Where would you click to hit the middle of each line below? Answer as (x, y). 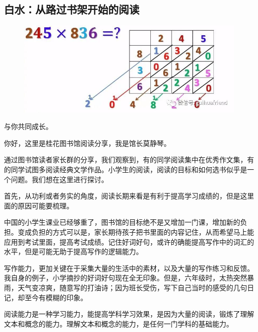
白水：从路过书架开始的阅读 (72, 9)
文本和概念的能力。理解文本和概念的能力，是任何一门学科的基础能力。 (119, 323)
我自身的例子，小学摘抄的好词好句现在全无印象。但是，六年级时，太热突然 (126, 278)
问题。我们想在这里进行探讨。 (59, 179)
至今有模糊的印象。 (56, 297)
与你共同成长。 (28, 126)
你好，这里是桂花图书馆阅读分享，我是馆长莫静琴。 (87, 143)
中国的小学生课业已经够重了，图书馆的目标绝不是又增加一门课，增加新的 (122, 222)
